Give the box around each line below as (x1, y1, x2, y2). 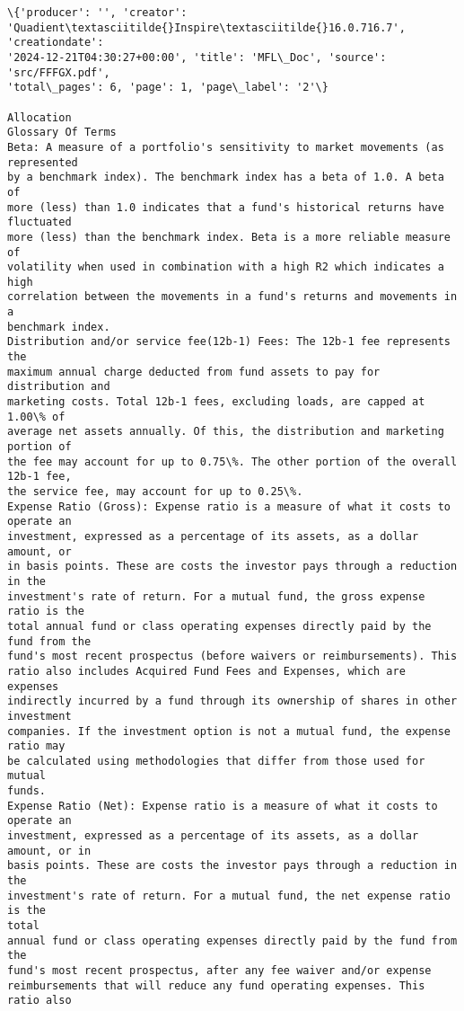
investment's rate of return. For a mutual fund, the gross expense (7, 590, 425, 603)
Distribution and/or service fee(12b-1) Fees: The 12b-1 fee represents (7, 335, 451, 349)
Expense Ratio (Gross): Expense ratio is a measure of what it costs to (7, 500, 451, 513)
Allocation (7, 111, 72, 124)
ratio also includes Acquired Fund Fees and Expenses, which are (7, 664, 406, 678)
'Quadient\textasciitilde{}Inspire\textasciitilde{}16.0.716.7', (7, 21, 406, 34)
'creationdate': (7, 36, 104, 49)
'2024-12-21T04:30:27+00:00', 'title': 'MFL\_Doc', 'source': (7, 50, 387, 64)
